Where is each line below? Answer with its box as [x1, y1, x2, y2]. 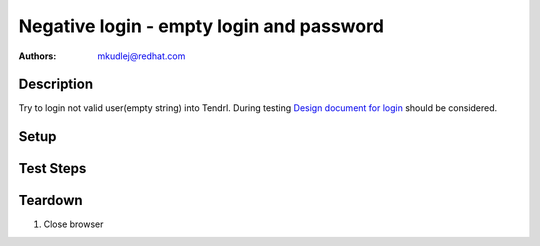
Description [18, 76, 94, 93]
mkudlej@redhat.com [97, 50, 186, 62]
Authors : [18, 50, 57, 62]
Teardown [18, 192, 84, 209]
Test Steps [18, 160, 87, 177]
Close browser [43, 218, 104, 230]
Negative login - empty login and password [18, 15, 385, 37]
